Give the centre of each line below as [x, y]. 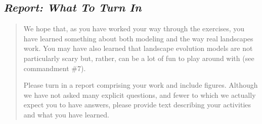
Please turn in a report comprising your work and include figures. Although [141, 85]
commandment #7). [55, 68]
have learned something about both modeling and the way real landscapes [138, 38]
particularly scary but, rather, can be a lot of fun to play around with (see [139, 58]
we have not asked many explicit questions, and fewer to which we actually [140, 95]
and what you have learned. [67, 114]
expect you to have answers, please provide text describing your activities [137, 105]
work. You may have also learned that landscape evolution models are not [138, 48]
